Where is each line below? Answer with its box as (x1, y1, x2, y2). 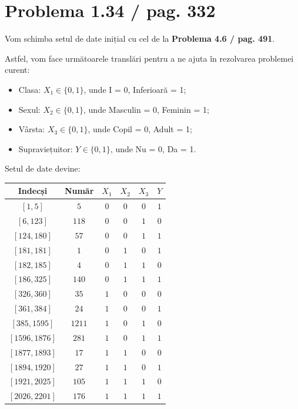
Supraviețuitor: (18, 142, 73, 155)
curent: (5, 63, 30, 76)
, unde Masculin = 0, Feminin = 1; (83, 103, 209, 115)
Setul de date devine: (5, 162, 81, 175)
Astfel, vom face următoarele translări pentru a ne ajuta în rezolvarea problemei (5, 52, 294, 64)
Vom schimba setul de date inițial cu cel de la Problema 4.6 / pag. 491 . (5, 32, 275, 45)
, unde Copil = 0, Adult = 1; (88, 123, 192, 135)
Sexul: (18, 103, 41, 115)
